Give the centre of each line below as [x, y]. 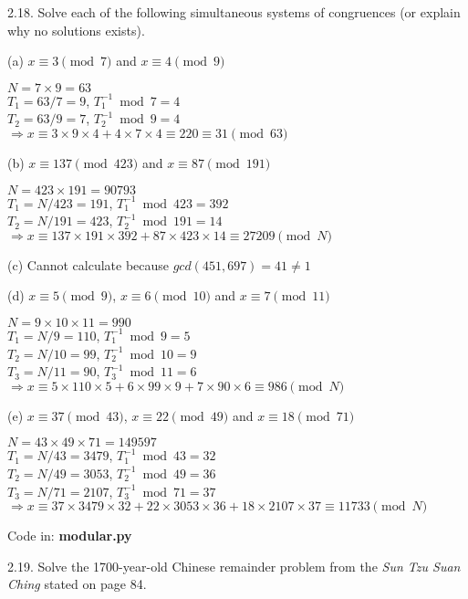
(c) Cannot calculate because [88, 264]
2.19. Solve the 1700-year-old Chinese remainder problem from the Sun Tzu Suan [234, 566]
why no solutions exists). [76, 30]
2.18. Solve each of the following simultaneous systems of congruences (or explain [234, 12]
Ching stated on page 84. [77, 584]
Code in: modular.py [70, 536]
